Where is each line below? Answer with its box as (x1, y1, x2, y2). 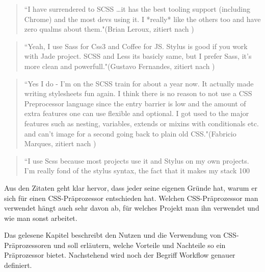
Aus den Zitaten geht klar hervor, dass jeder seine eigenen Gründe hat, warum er (4, 182, 257, 193)
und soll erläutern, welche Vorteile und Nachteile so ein (53, 239, 226, 250)
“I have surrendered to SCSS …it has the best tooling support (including (24, 4, 250, 14)
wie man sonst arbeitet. (4, 212, 77, 223)
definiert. (4, 260, 32, 270)
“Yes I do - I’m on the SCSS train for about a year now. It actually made (24, 78, 254, 88)
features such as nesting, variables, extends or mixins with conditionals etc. (24, 118, 259, 128)
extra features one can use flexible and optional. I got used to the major (24, 108, 249, 119)
